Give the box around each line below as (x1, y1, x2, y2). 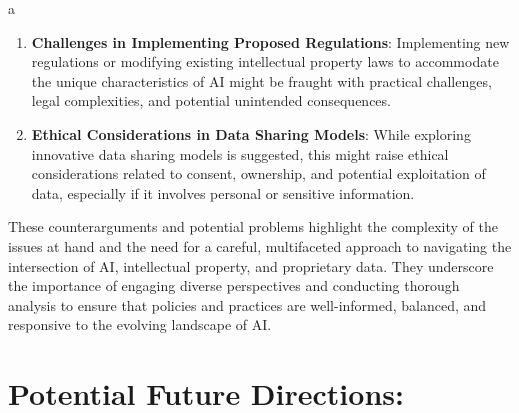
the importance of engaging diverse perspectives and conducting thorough (8, 275, 460, 296)
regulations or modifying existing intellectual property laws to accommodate (31, 51, 499, 72)
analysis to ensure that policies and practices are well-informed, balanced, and (8, 294, 487, 315)
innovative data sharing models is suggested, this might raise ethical (31, 143, 449, 164)
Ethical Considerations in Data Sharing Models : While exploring (31, 123, 471, 144)
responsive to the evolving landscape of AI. (8, 314, 272, 335)
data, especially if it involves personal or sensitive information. (31, 182, 415, 203)
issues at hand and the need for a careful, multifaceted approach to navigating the (8, 235, 512, 256)
